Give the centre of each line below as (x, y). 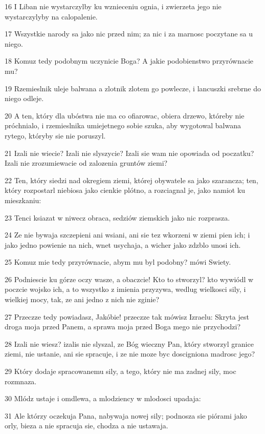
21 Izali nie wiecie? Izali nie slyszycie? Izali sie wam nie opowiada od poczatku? (129, 153)
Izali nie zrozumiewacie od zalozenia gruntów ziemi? (86, 163)
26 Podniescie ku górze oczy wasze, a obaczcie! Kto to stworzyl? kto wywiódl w (129, 279)
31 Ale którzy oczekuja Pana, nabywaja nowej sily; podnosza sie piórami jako (126, 415)
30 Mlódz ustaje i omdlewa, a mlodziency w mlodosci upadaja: (103, 398)
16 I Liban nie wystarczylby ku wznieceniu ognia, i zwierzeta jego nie (113, 6)
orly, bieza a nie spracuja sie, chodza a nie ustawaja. (86, 426)
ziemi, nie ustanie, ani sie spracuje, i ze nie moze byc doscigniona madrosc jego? (130, 354)
